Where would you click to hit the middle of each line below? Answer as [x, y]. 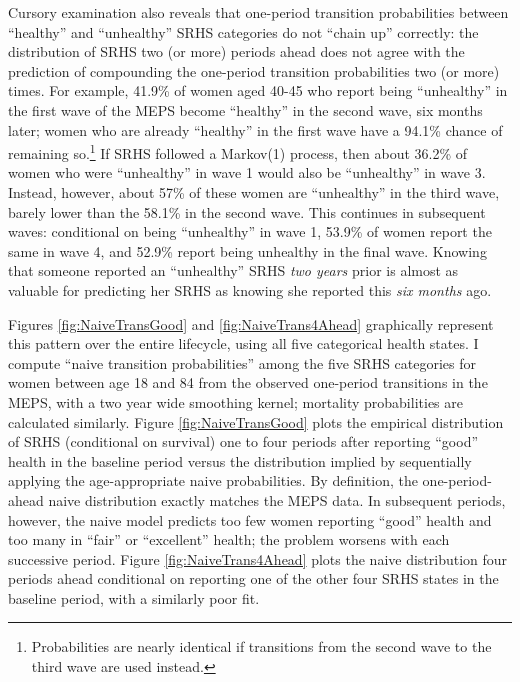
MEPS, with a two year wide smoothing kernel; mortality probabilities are [235, 401]
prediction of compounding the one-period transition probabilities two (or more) [254, 70]
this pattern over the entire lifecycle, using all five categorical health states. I [243, 343]
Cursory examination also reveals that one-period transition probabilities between [258, 12]
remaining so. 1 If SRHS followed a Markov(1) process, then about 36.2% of [238, 151]
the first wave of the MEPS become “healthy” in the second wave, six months [245, 109]
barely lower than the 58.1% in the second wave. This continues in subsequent [247, 211]
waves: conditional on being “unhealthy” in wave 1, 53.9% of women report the [250, 231]
